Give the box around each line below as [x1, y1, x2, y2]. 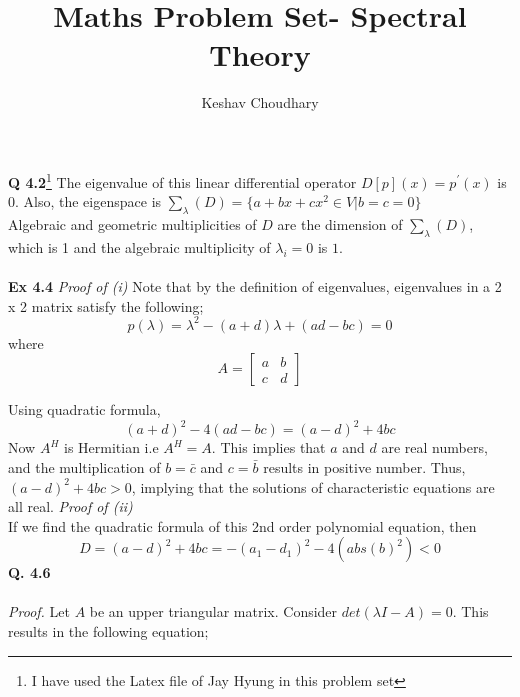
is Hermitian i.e [63, 437, 159, 458]
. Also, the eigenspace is [15, 191, 162, 212]
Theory [209, 34, 311, 75]
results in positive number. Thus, [263, 456, 466, 477]
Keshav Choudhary [201, 92, 319, 113]
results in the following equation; [8, 621, 209, 642]
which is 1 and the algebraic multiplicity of [8, 236, 271, 257]
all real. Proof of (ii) [8, 496, 133, 517]
